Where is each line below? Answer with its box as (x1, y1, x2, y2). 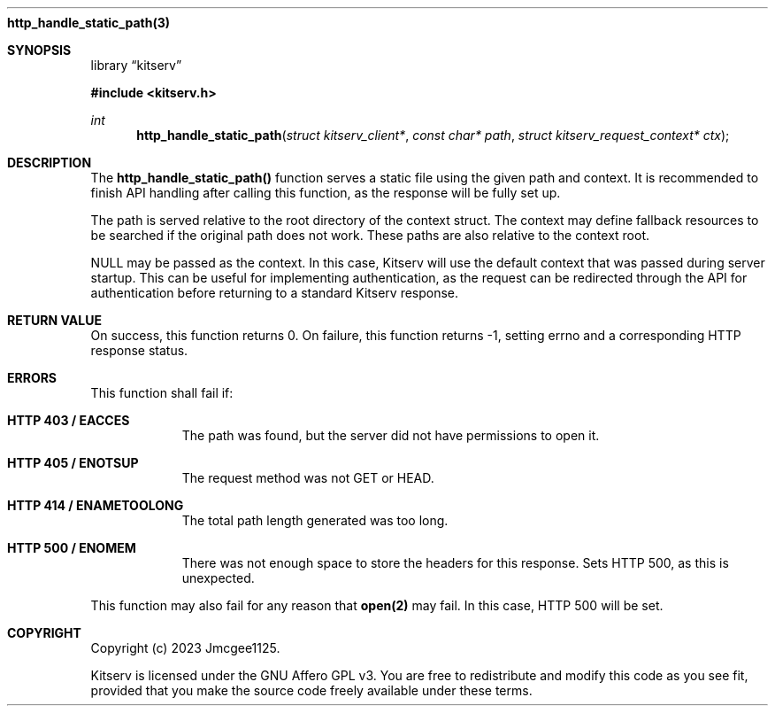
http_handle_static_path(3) (7, 15, 170, 30)
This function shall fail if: (90, 385, 234, 400)
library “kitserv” (90, 58, 182, 73)
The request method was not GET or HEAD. (181, 470, 434, 485)
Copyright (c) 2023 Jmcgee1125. (90, 640, 280, 655)
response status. (90, 343, 188, 358)
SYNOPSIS (7, 43, 72, 58)
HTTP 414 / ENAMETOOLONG (7, 498, 184, 513)
